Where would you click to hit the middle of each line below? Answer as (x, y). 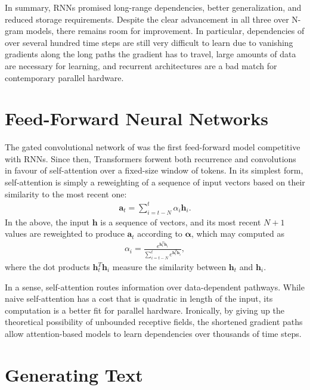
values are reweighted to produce (65, 233)
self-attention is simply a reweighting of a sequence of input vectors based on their (155, 182)
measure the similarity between (169, 267)
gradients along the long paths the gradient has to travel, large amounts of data (151, 54)
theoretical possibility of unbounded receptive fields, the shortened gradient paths (154, 322)
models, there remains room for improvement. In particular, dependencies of (165, 31)
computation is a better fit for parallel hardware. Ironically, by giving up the (145, 310)
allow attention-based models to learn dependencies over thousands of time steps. (153, 333)
